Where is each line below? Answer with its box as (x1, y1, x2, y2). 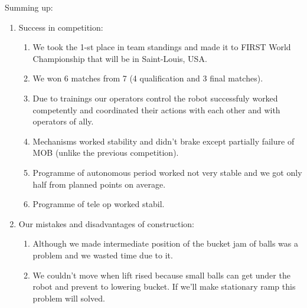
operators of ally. (32, 115, 94, 127)
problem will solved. (32, 291, 105, 304)
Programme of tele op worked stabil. (32, 198, 165, 210)
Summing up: (5, 1, 53, 13)
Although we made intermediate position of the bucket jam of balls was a (32, 237, 299, 250)
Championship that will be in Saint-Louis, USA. (32, 52, 207, 64)
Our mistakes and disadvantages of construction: (18, 217, 194, 230)
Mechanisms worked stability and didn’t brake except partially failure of (32, 135, 295, 147)
